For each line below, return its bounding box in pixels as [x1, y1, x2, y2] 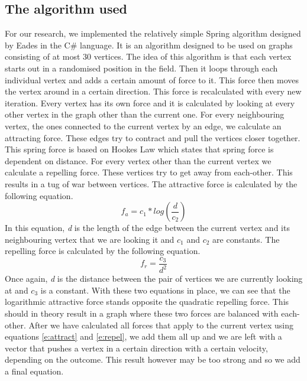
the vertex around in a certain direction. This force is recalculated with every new [5, 85, 302, 97]
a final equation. [5, 365, 64, 377]
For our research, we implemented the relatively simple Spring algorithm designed [5, 27, 301, 40]
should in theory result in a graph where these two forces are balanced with [5, 307, 279, 320]
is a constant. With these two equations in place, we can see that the [40, 284, 290, 296]
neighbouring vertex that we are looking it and [5, 233, 174, 245]
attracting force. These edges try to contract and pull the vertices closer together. [5, 131, 300, 144]
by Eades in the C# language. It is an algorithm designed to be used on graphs [5, 38, 293, 51]
